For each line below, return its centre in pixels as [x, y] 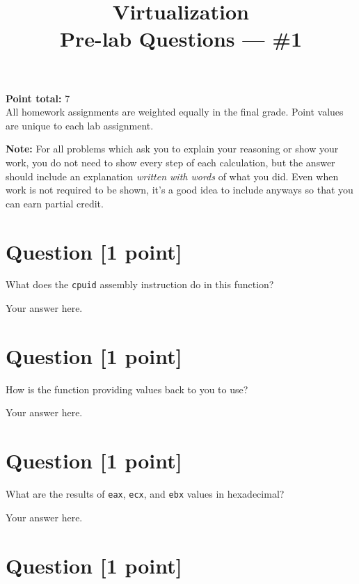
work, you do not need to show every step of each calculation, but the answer [170, 162]
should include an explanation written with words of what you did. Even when [172, 176]
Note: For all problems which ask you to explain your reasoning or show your [172, 149]
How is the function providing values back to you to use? [127, 389]
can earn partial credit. [55, 203]
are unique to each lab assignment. [80, 125]
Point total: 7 [38, 98]
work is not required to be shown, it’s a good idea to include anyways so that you [179, 190]
